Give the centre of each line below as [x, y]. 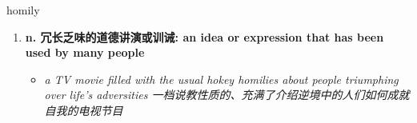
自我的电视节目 [84, 110]
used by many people [85, 52]
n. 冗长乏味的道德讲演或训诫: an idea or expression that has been [204, 36]
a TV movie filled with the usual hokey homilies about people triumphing [221, 79]
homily [23, 10]
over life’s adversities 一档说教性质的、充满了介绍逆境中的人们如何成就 [227, 95]
